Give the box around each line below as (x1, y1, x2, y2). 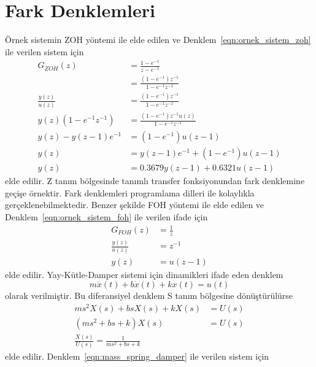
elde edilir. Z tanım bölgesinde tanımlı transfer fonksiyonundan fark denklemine (5, 174, 305, 187)
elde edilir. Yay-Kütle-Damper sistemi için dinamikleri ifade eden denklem (5, 268, 283, 280)
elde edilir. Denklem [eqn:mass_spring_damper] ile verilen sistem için (5, 349, 269, 362)
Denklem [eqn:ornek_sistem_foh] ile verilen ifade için (5, 210, 208, 223)
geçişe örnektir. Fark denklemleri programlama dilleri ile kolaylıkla (5, 186, 255, 199)
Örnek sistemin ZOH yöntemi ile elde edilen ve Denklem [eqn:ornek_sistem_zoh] (5, 33, 311, 46)
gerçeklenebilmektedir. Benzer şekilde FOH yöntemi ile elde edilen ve (5, 198, 264, 211)
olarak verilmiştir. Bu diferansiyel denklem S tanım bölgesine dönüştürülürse (5, 289, 293, 302)
